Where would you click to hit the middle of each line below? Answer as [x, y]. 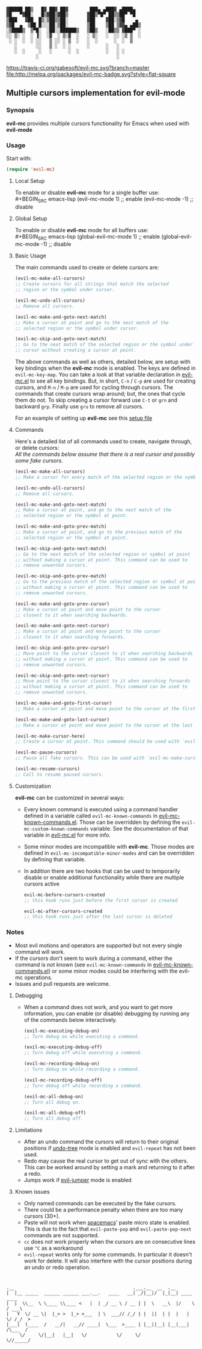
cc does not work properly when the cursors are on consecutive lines [110, 1242]
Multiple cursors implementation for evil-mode [96, 93]
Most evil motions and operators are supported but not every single [98, 945]
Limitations [29, 1130]
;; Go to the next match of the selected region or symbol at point [103, 554]
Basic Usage [30, 256]
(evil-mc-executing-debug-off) [63, 1047]
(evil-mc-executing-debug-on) [62, 1031]
